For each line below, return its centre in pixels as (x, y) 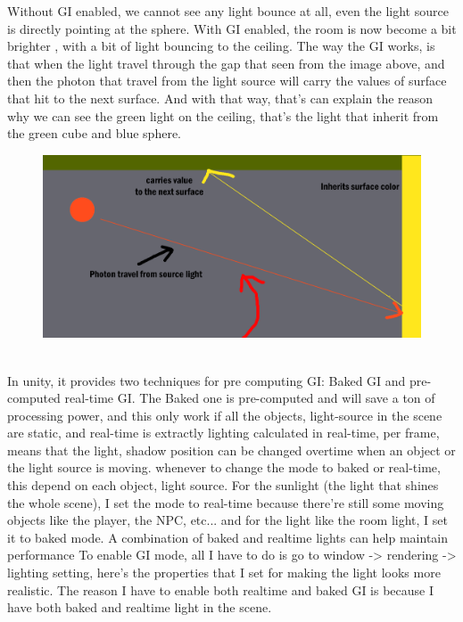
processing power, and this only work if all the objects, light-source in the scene (225, 415)
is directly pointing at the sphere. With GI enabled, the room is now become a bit (232, 28)
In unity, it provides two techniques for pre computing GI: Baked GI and (207, 380)
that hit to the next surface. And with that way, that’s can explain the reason (220, 98)
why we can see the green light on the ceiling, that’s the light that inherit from (223, 115)
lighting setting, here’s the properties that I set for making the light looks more (224, 573)
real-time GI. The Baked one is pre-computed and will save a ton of (250, 398)
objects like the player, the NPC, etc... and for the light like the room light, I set (227, 520)
